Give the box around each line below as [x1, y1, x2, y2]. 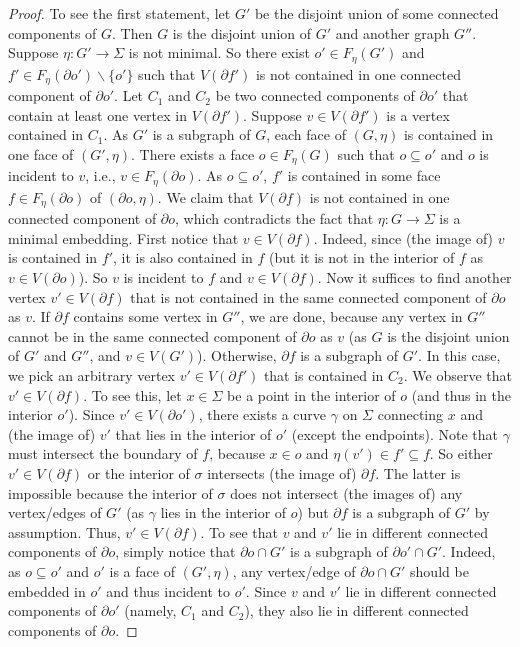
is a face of [109, 560, 175, 581]
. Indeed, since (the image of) [313, 227, 494, 248]
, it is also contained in [113, 247, 253, 268]
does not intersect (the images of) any [230, 482, 463, 503]
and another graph [335, 22, 450, 43]
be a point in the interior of [227, 384, 396, 405]
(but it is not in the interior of [269, 247, 455, 268]
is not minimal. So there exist [128, 42, 310, 63]
